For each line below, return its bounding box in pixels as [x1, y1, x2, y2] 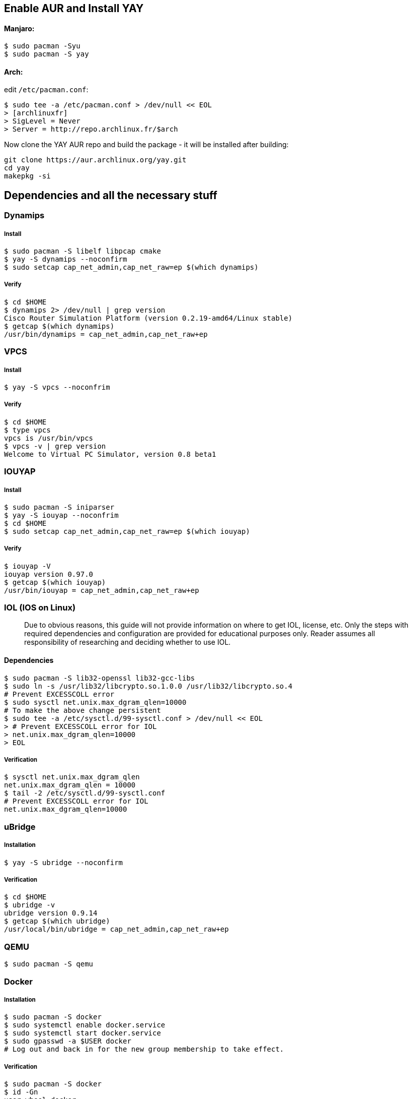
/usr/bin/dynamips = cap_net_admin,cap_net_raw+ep [4, 330, 208, 338]
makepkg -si [4, 172, 51, 180]
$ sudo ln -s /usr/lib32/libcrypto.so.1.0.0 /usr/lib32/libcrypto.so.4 [4, 682, 293, 690]
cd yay [4, 164, 30, 172]
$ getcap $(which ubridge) [4, 917, 110, 926]
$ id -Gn [4, 1088, 38, 1096]
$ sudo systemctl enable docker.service [4, 1021, 166, 1029]
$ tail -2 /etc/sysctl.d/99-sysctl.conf [4, 789, 166, 798]
